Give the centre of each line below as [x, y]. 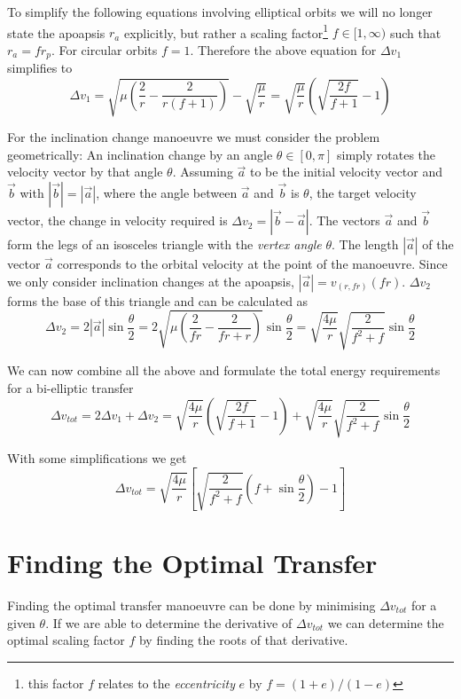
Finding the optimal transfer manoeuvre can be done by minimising [191, 605]
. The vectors [344, 220]
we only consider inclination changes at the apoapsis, [151, 281]
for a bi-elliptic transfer [70, 387]
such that [415, 32]
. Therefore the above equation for [283, 49]
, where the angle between [167, 193]
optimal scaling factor [66, 640]
